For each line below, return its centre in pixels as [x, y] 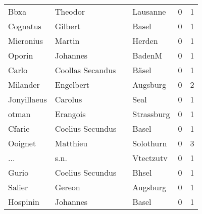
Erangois [70, 114]
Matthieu [71, 143]
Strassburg [151, 114]
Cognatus [25, 26]
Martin [67, 41]
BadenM [147, 55]
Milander [24, 85]
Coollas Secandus [85, 70]
